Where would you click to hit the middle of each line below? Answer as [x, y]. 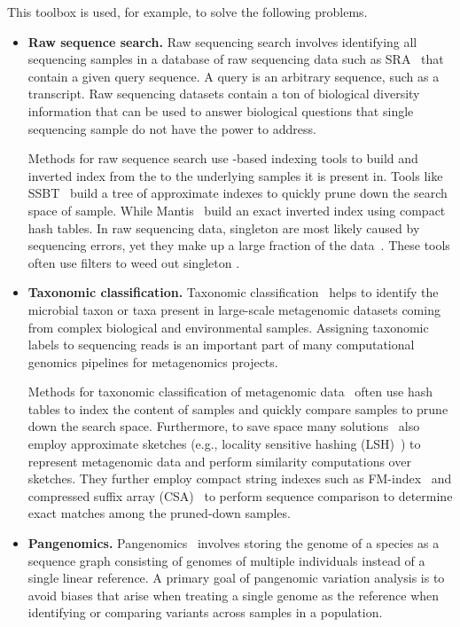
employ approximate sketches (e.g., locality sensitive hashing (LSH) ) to [224, 444]
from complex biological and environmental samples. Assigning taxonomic [228, 327]
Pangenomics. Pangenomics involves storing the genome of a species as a [234, 543]
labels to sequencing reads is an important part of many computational [221, 345]
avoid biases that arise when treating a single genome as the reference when [234, 595]
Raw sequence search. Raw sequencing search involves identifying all [222, 41]
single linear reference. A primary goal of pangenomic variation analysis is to [236, 578]
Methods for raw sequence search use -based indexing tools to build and [223, 158]
